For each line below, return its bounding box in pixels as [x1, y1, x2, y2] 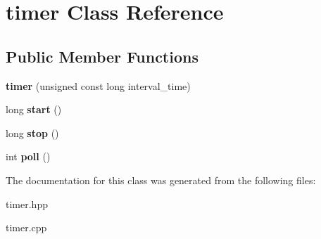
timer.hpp [6, 196, 48, 211]
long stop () [6, 125, 59, 140]
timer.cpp [6, 220, 47, 235]
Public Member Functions [6, 45, 199, 67]
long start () [6, 102, 62, 117]
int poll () [6, 149, 51, 164]
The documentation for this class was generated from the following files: [6, 172, 316, 187]
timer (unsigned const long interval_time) [6, 78, 191, 93]
